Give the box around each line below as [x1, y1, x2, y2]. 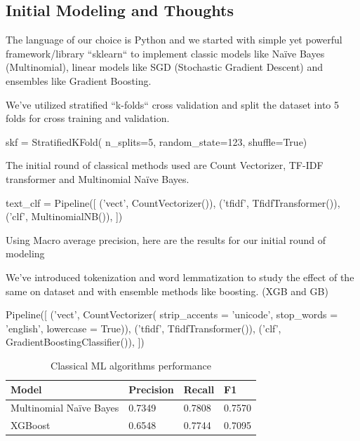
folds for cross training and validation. [6, 111, 170, 125]
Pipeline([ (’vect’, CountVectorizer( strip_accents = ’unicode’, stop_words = [6, 307, 338, 322]
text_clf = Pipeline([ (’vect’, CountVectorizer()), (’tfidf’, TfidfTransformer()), [6, 195, 340, 210]
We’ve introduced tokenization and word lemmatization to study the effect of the [6, 269, 354, 284]
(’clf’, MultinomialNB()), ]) [6, 209, 123, 224]
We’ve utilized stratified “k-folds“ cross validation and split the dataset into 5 [6, 97, 339, 111]
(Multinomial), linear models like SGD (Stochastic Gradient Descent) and [6, 60, 324, 74]
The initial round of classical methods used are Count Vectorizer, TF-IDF [6, 158, 324, 172]
